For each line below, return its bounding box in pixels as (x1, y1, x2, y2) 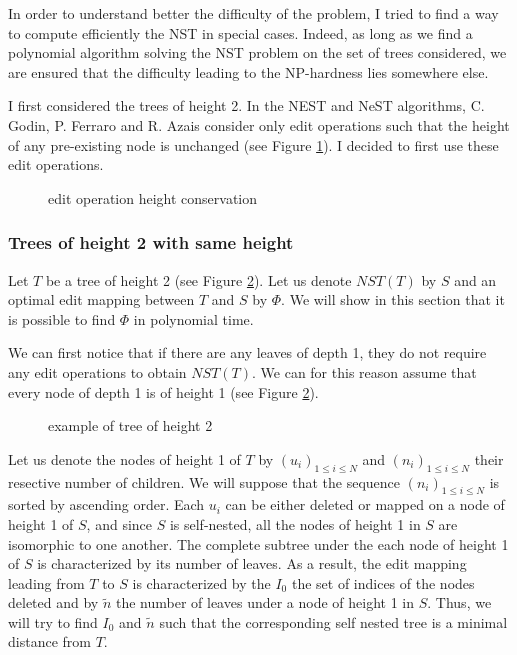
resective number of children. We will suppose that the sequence (8, 471, 401, 492)
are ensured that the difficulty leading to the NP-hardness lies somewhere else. (8, 61, 489, 82)
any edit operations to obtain (8, 361, 187, 382)
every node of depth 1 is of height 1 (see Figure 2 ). (8, 381, 319, 402)
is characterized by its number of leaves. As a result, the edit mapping (37, 553, 467, 574)
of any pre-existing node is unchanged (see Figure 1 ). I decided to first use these (8, 134, 499, 155)
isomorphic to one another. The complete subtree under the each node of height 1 (8, 533, 509, 554)
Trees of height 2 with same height (8, 230, 294, 255)
